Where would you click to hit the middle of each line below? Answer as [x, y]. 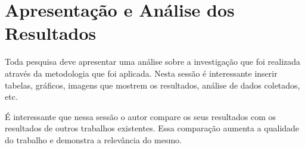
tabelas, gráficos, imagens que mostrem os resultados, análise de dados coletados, [152, 85]
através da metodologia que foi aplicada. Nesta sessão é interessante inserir [141, 73]
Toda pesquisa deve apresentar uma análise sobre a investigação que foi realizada [153, 62]
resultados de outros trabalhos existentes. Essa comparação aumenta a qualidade [152, 128]
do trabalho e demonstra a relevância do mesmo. [93, 139]
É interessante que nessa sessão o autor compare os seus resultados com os [141, 116]
